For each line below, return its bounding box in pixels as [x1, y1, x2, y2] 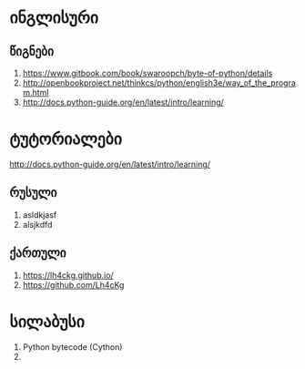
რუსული [9, 185, 57, 200]
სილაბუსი [9, 311, 85, 332]
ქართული [9, 245, 66, 261]
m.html [22, 87, 49, 97]
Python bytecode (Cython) [22, 341, 123, 353]
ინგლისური [9, 7, 98, 28]
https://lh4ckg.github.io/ [22, 270, 114, 281]
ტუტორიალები [9, 128, 123, 149]
